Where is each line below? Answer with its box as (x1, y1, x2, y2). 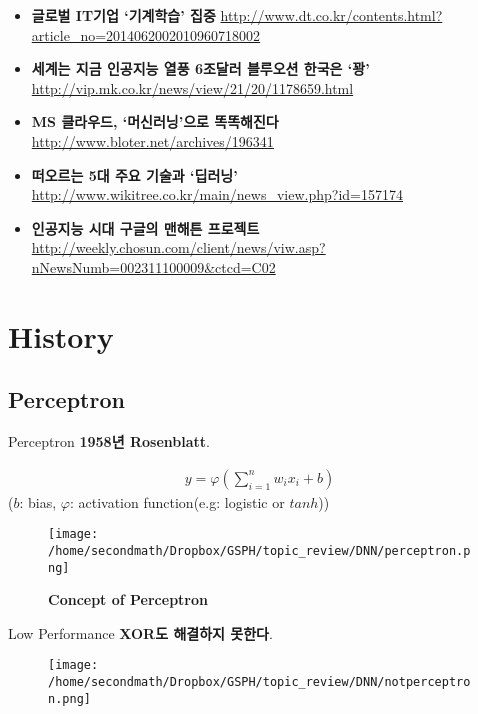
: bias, (19, 491, 57, 512)
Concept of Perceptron (48, 589, 208, 610)
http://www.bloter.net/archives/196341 (31, 130, 274, 151)
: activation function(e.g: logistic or (69, 491, 285, 512)
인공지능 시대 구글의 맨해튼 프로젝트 (31, 217, 260, 238)
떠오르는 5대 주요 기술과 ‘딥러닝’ (31, 164, 238, 185)
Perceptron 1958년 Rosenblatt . (8, 431, 210, 452)
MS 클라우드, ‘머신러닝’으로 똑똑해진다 (31, 111, 279, 132)
